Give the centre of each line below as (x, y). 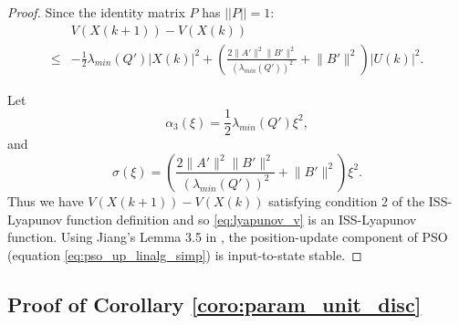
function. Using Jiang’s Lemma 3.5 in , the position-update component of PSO (228, 237)
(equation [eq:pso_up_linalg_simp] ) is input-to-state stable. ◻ (185, 254)
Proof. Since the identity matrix (96, 12)
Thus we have (46, 200)
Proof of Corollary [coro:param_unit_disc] (214, 304)
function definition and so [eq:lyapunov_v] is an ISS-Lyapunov (241, 219)
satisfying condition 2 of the (347, 200)
